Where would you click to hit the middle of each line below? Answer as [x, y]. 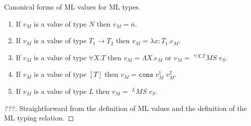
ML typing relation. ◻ [39, 118]
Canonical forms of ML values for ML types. [72, 7]
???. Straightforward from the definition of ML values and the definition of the [125, 108]
